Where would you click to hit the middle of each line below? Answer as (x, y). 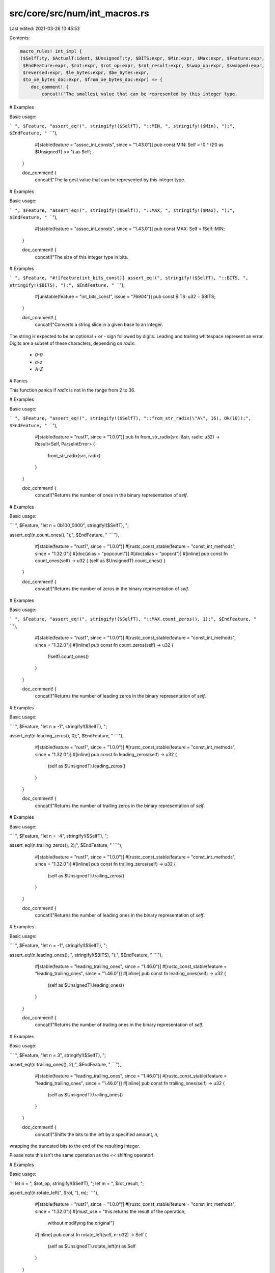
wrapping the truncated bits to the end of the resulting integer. (75, 1146)
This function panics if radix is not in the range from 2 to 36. (73, 390)
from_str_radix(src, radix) (74, 455)
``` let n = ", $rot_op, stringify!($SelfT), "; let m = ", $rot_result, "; (77, 1183)
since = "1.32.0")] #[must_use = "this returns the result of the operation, (110, 1211)
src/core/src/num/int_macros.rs (79, 13)
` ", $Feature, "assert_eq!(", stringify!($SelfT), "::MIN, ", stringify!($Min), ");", (122, 126)
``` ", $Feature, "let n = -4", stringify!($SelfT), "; (59, 836)
